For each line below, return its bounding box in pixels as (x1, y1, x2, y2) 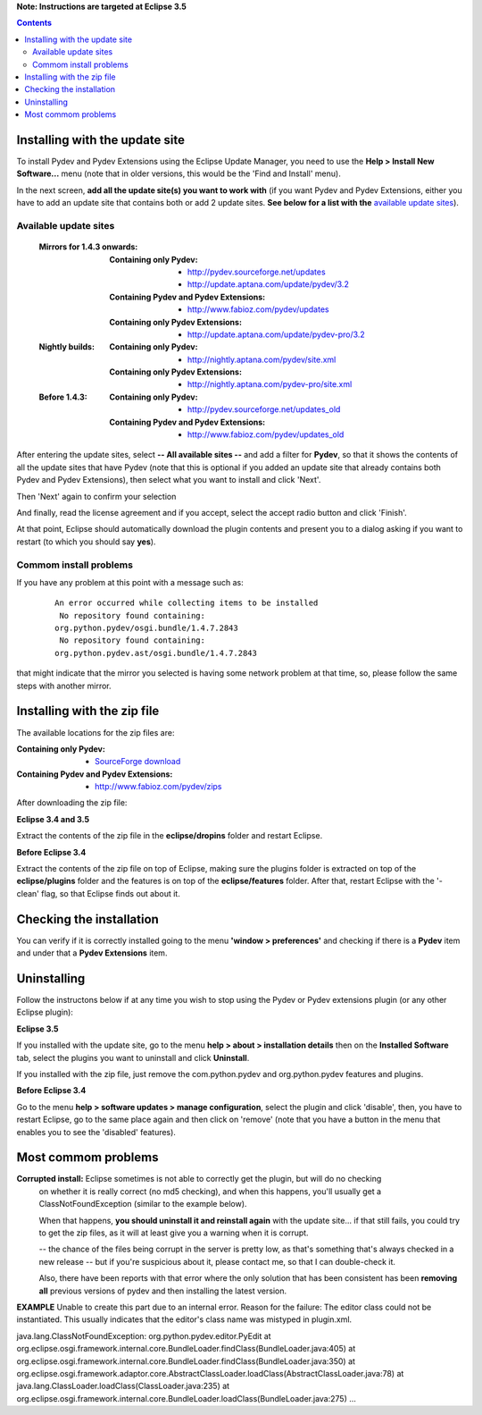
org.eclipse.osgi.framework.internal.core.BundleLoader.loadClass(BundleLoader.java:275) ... (16, 1393, 357, 1403)
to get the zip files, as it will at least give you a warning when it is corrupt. (38, 1227, 309, 1238)
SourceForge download (95, 756, 181, 767)
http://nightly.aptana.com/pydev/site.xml (187, 354, 337, 365)
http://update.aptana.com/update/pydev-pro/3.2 (187, 329, 365, 340)
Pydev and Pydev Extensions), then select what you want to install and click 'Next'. (16, 475, 321, 485)
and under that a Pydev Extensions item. (16, 948, 168, 958)
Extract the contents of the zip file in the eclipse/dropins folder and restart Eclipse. (16, 830, 323, 841)
